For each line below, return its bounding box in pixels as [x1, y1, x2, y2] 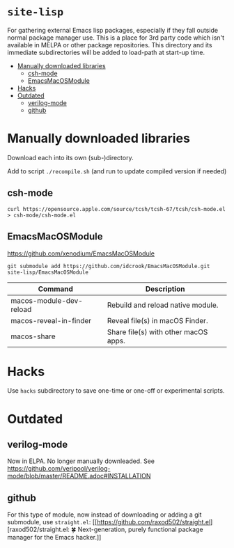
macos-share [10, 331, 56, 341]
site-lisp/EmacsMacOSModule [7, 269, 89, 276]
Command [38, 284, 73, 294]
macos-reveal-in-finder [10, 315, 92, 325]
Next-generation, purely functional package [77, 525, 203, 534]
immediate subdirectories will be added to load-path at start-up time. [7, 48, 205, 56]
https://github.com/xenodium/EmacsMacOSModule [7, 249, 155, 258]
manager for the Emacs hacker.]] [7, 533, 102, 542]
